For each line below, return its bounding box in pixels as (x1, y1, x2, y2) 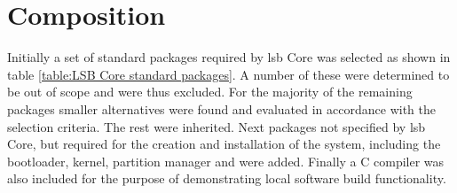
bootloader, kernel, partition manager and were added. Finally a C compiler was (7, 151, 445, 170)
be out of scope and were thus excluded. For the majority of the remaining (7, 82, 413, 101)
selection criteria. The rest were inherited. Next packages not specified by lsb (7, 117, 426, 135)
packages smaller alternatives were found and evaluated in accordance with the (7, 99, 436, 118)
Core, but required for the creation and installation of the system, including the (7, 135, 441, 153)
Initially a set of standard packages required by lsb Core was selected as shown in (7, 48, 451, 66)
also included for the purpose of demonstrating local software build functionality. (7, 169, 446, 188)
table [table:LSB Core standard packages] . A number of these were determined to (7, 65, 450, 83)
